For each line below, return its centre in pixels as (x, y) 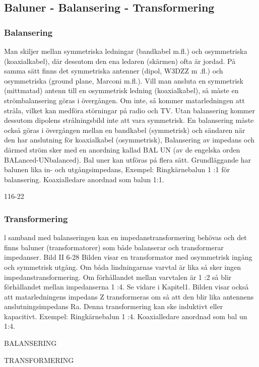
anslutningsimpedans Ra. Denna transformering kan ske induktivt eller (114, 306)
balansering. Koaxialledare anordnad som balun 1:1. (84, 179)
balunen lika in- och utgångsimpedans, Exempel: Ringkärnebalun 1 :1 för (117, 169)
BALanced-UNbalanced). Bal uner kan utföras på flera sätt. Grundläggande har (127, 159)
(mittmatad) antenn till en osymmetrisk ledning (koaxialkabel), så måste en (121, 90)
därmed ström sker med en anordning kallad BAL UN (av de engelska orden (122, 149)
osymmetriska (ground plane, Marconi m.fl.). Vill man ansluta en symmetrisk (124, 80)
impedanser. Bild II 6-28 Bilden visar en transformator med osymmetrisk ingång (128, 257)
